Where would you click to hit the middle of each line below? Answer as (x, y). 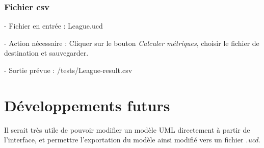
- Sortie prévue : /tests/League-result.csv (68, 70)
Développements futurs (87, 105)
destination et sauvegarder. (46, 53)
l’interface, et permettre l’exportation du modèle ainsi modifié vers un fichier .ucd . (132, 140)
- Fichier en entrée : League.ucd (54, 26)
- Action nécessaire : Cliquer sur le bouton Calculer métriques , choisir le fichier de (132, 43)
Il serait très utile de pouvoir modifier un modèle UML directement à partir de (127, 129)
